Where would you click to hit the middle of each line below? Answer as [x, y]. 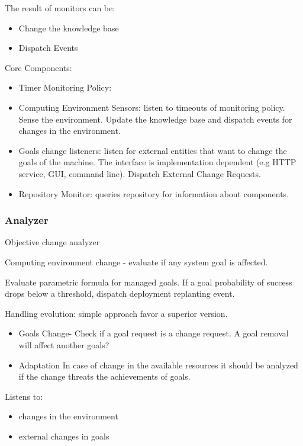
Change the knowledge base [69, 28]
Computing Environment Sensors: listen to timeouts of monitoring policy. [152, 107]
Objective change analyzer [52, 242]
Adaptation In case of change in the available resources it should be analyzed [158, 365]
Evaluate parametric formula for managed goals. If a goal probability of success [149, 282]
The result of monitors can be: [60, 8]
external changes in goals [64, 436]
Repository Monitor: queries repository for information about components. [154, 193]
